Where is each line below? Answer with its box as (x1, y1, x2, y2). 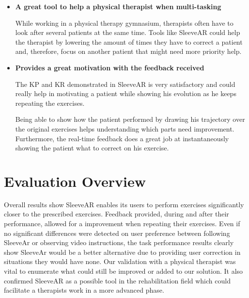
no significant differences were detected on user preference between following (4, 228, 230, 238)
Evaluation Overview (4, 171, 146, 191)
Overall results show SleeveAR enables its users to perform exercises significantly (4, 199, 244, 209)
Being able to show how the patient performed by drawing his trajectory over (15, 114, 245, 124)
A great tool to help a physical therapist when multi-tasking (15, 1, 221, 11)
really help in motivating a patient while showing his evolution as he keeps (15, 88, 236, 99)
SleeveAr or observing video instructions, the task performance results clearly (4, 237, 234, 248)
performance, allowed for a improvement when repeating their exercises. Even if (4, 218, 240, 229)
